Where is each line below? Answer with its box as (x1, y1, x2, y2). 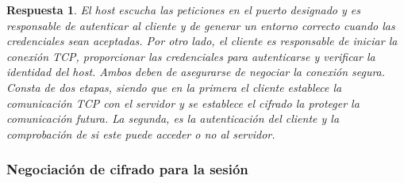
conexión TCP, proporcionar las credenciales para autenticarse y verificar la (6, 48, 375, 64)
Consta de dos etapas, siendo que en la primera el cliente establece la (6, 78, 342, 95)
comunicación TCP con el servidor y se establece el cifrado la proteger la (6, 94, 360, 111)
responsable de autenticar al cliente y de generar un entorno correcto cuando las (6, 17, 395, 33)
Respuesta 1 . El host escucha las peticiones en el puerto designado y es (6, 2, 360, 17)
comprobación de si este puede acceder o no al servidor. (6, 125, 275, 142)
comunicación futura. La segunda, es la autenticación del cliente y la (6, 110, 340, 127)
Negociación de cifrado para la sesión (6, 159, 248, 179)
